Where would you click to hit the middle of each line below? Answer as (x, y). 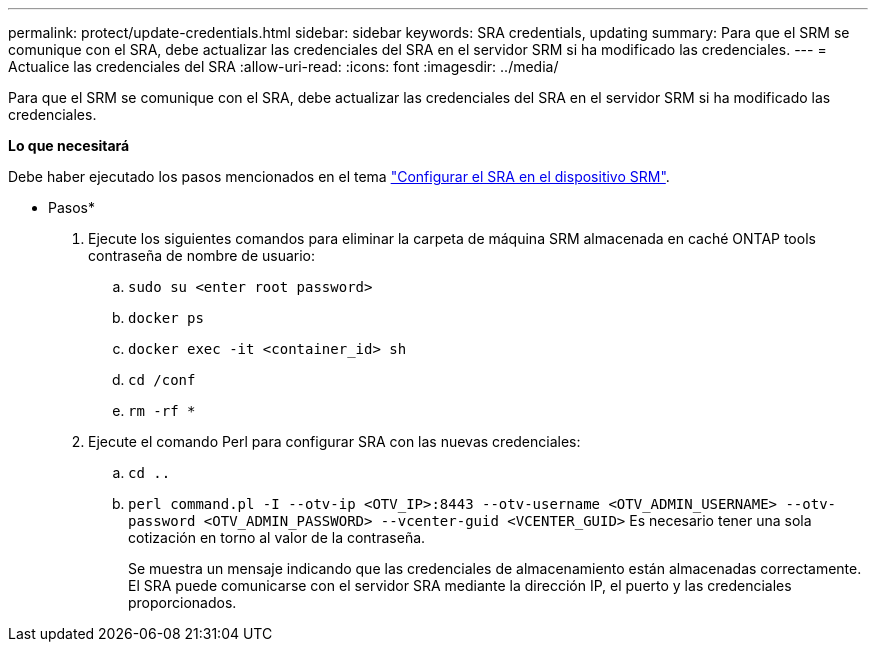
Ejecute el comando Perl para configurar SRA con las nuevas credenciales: (334, 441)
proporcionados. (182, 602)
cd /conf (162, 380)
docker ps (166, 318)
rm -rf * (162, 411)
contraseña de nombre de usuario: (202, 255)
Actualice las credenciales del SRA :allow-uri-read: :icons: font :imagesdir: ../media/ (283, 66)
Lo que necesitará (69, 145)
